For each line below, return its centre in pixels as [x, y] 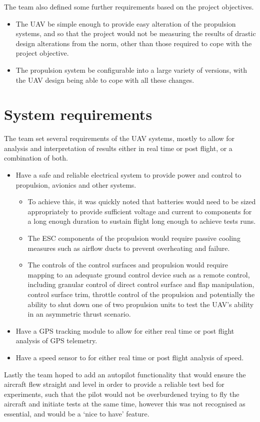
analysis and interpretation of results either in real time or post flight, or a [118, 148]
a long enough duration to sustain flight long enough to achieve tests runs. [142, 221]
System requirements [78, 114]
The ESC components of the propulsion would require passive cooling [134, 238]
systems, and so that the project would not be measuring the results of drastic [136, 33]
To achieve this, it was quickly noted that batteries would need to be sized [142, 201]
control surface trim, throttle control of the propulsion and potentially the [141, 294]
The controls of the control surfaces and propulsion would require [128, 265]
